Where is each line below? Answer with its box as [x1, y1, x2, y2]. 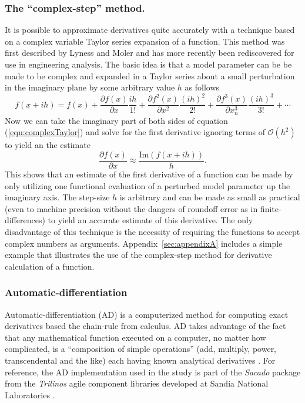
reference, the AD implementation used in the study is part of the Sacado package [5, 365, 301, 378]
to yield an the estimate [5, 139, 91, 151]
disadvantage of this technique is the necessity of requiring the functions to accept [5, 226, 300, 238]
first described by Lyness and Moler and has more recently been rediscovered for [5, 46, 294, 59]
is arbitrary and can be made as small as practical [119, 191, 300, 203]
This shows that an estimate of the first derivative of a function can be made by [5, 168, 293, 180]
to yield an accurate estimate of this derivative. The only [48, 214, 253, 226]
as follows [185, 81, 220, 93]
